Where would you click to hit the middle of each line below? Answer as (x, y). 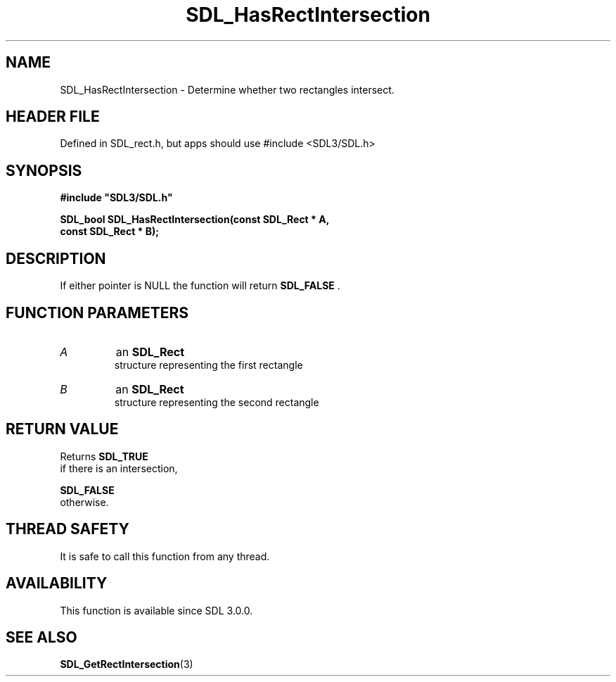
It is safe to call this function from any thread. (165, 556)
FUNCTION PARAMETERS (97, 312)
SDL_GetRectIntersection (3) (127, 664)
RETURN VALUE (62, 429)
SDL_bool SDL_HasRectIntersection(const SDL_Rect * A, (195, 220)
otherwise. (84, 502)
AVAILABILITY (57, 583)
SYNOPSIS (44, 170)
